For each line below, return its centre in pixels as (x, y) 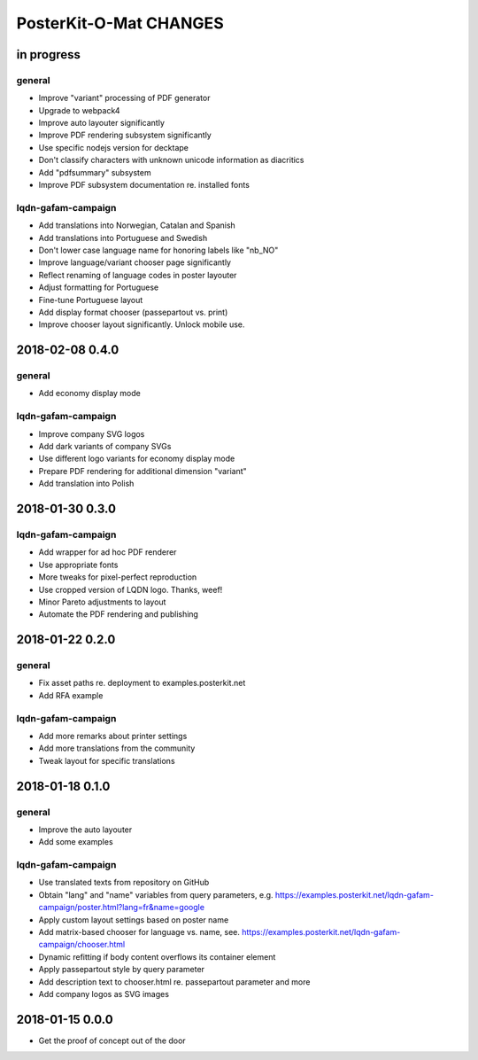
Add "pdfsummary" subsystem (95, 172)
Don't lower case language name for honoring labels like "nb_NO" (158, 250)
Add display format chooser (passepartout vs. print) (133, 312)
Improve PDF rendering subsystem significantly (125, 135)
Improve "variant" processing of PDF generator (124, 98)
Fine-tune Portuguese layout (91, 300)
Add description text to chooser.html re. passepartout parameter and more (174, 982)
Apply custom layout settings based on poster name (134, 920)
